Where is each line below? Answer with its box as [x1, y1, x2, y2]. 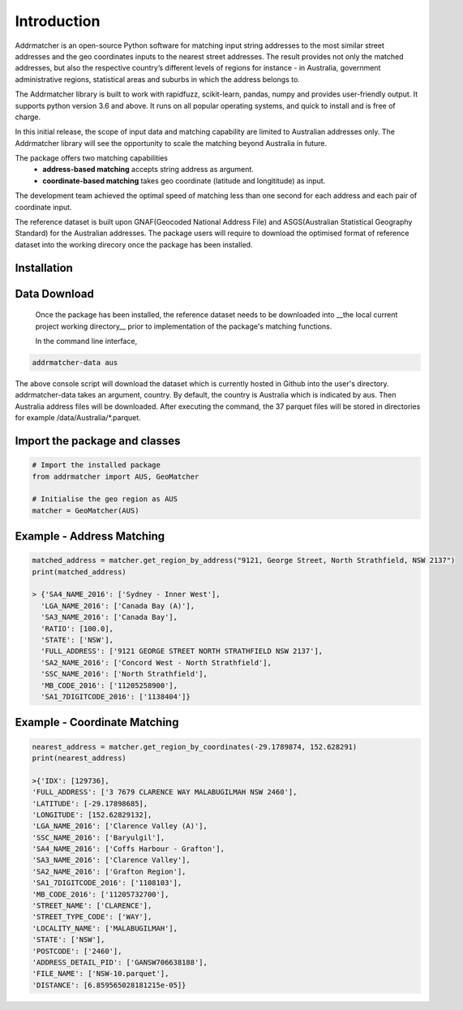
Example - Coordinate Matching [15, 716, 179, 729]
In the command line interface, [35, 337, 138, 346]
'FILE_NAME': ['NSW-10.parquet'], [32, 969, 169, 978]
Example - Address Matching [15, 530, 165, 544]
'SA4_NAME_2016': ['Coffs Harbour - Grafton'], [32, 845, 225, 853]
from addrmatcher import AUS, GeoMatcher [32, 471, 199, 481]
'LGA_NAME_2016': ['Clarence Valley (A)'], [32, 822, 208, 831]
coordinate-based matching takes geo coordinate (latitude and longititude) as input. [42, 175, 326, 186]
